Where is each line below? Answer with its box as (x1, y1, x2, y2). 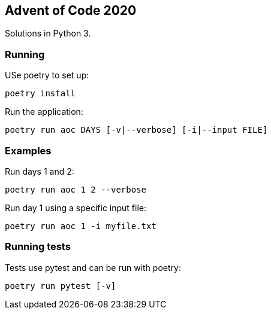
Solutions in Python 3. (5, 28, 91, 39)
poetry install (5, 89, 76, 99)
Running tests (5, 240, 71, 253)
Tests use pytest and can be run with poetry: (5, 262, 181, 273)
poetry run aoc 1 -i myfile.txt (5, 221, 156, 231)
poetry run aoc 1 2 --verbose (5, 184, 147, 194)
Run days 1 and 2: (5, 166, 74, 176)
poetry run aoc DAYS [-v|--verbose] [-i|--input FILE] (5, 125, 268, 135)
